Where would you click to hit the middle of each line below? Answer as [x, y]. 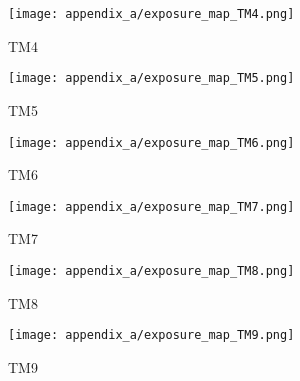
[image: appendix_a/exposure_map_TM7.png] [151, 206]
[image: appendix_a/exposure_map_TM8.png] [151, 271]
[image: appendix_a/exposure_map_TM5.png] [151, 78]
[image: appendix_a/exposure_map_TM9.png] [151, 335]
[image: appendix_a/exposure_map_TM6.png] [151, 142]
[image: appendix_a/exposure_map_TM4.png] [151, 14]
